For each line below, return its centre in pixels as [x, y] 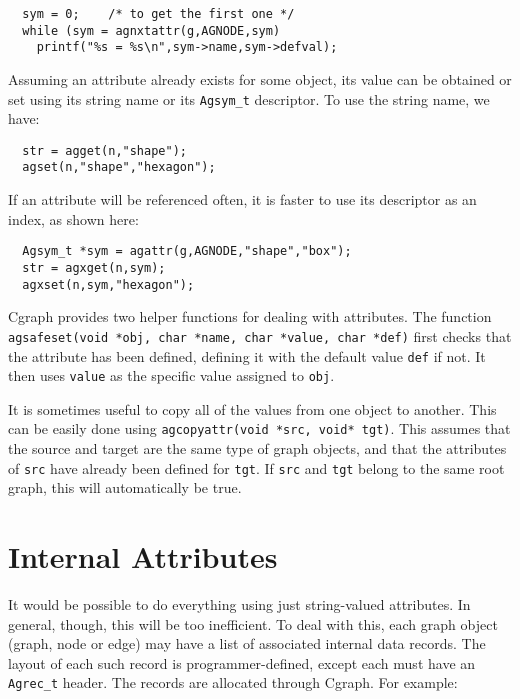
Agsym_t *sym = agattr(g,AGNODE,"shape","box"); [187, 251]
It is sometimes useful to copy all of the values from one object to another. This [252, 408]
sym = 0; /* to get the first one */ [158, 14]
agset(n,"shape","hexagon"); [119, 167]
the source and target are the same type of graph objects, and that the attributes [257, 448]
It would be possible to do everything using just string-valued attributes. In [239, 604]
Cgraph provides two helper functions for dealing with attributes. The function [250, 316]
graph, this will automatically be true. [125, 487]
